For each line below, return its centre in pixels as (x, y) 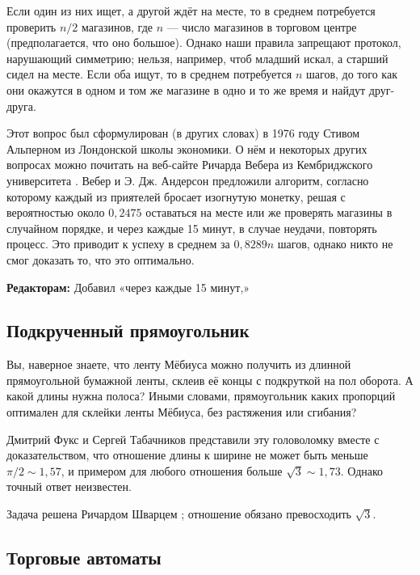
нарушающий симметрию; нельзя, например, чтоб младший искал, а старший (197, 58)
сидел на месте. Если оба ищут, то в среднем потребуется (149, 74)
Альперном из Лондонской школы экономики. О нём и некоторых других (187, 148)
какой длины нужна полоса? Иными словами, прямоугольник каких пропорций (201, 396)
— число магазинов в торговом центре (262, 26)
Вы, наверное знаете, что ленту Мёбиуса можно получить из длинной (179, 364)
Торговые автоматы (84, 558)
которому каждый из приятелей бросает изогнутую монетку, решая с (176, 196)
